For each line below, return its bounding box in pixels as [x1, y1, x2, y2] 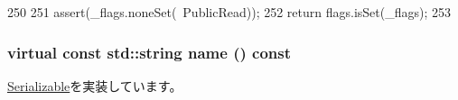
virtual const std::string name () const [7, 41, 292, 63]
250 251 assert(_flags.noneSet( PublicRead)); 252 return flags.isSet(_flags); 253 [7, 3, 452, 21]
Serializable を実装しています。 [7, 76, 182, 95]
